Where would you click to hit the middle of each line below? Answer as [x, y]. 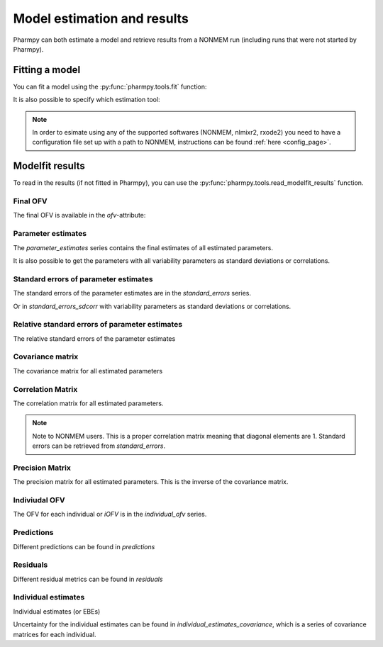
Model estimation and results [101, 18]
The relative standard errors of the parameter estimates [94, 338]
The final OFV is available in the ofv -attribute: [79, 215]
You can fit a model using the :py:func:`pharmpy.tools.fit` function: [110, 86]
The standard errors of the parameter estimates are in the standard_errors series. [132, 293]
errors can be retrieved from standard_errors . [99, 446]
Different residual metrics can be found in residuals [88, 579]
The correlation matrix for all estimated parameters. [88, 403]
